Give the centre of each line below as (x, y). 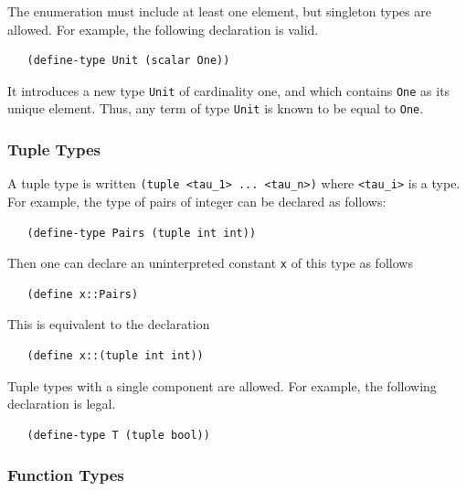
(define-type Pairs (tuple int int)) (142, 233)
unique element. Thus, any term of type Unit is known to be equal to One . (216, 108)
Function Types (66, 475)
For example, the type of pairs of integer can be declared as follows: (197, 201)
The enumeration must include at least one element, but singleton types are (219, 11)
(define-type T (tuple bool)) (118, 435)
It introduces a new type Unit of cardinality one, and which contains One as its (229, 90)
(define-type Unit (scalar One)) (128, 61)
